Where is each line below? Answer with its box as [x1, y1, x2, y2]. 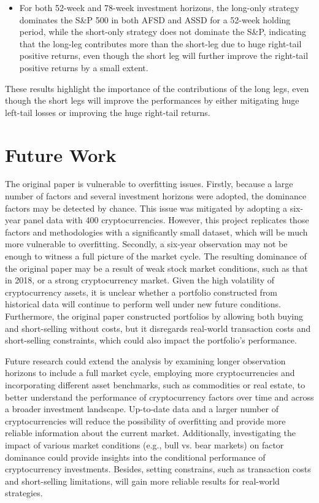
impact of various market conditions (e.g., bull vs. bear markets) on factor [5, 438, 284, 451]
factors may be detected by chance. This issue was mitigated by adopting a [5, 201, 288, 214]
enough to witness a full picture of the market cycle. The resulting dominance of [5, 250, 307, 263]
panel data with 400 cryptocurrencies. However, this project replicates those [23, 213, 309, 226]
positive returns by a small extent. [19, 61, 148, 74]
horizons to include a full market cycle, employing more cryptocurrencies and [5, 366, 295, 379]
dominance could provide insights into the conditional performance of [5, 450, 266, 463]
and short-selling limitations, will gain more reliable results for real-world [5, 474, 280, 487]
